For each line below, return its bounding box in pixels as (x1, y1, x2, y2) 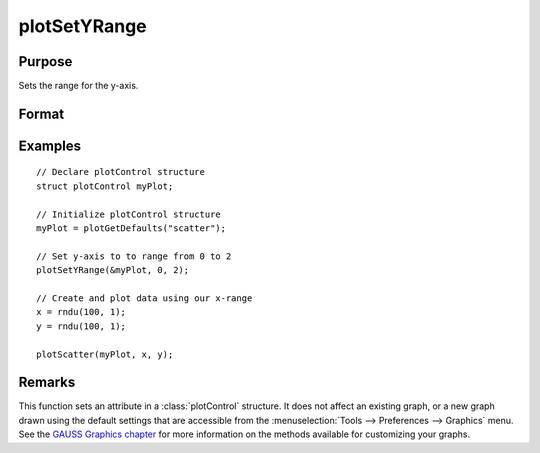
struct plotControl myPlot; (36, 180, 174, 192)
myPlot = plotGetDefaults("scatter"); (36, 223, 227, 234)
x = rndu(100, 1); (36, 306, 127, 318)
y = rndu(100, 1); (36, 320, 127, 332)
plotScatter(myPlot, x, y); (36, 348, 174, 360)
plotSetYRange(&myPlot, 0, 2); (36, 265, 190, 276)
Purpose (18, 53, 73, 70)
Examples (18, 137, 82, 154)
